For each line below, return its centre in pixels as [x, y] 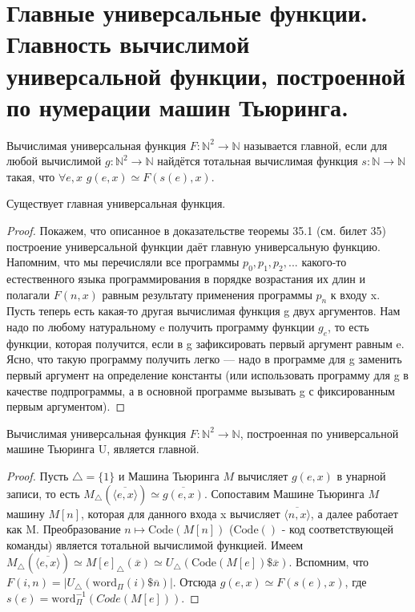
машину [26, 513]
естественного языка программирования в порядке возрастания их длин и [186, 279]
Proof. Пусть [38, 475]
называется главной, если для [316, 145]
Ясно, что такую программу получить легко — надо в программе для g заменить [204, 359]
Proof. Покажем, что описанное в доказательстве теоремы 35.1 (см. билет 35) [196, 231]
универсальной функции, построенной [206, 75]
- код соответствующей [338, 529]
